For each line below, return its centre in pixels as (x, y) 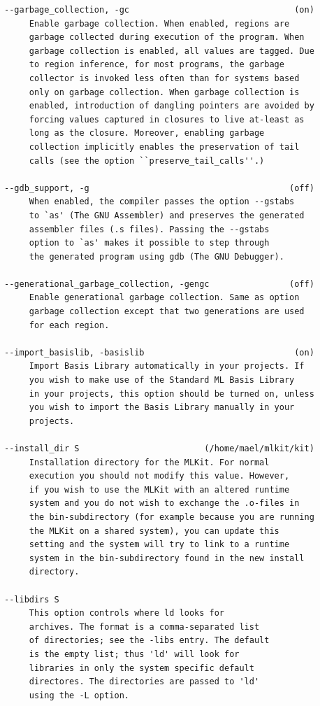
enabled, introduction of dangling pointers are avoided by (172, 106)
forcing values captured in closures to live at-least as (167, 119)
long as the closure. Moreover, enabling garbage (147, 133)
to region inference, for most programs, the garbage (157, 65)
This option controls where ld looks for (126, 613)
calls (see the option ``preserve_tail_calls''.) (147, 161)
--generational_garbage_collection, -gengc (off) (159, 284)
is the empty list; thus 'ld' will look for (134, 654)
